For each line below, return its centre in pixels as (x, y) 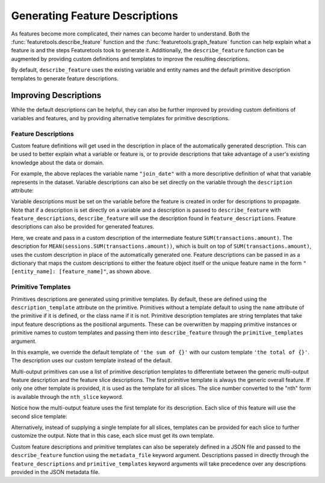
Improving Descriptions (56, 95)
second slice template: (39, 416)
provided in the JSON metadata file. (55, 472)
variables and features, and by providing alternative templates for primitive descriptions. (120, 118)
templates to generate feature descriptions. (65, 78)
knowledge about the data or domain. (58, 162)
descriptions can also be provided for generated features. (83, 227)
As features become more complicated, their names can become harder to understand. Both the (130, 34)
